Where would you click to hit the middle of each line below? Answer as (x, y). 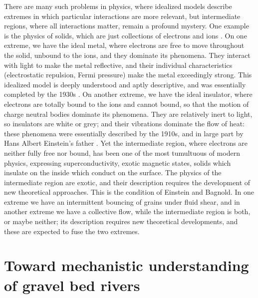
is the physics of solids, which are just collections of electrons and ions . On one (126, 35)
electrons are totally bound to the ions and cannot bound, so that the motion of (127, 104)
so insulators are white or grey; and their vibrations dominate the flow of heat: (125, 124)
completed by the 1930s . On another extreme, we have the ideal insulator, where (128, 94)
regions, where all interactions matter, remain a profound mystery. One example (127, 26)
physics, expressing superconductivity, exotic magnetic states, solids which (118, 162)
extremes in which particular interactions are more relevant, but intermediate (122, 16)
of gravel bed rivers (72, 285)
